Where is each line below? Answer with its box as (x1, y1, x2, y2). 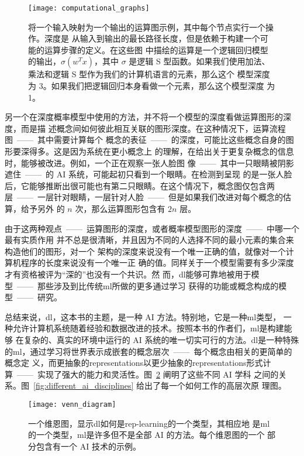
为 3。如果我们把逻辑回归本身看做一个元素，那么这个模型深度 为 (28, 80, 275, 92)
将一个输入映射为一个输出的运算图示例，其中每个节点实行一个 (28, 20, 265, 33)
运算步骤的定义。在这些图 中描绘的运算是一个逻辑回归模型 (44, 43, 268, 56)
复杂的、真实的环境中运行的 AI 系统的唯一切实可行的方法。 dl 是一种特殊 (23, 333, 299, 345)
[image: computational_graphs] (28, 4, 150, 12)
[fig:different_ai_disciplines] (33, 379, 134, 392)
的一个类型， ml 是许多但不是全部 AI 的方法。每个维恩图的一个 (28, 428, 265, 441)
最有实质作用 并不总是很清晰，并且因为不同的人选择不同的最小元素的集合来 (5, 234, 294, 246)
